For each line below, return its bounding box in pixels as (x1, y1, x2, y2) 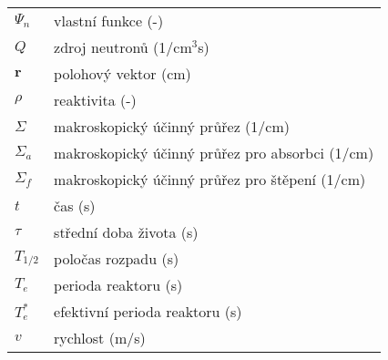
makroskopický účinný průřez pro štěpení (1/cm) (54, 169, 366, 190)
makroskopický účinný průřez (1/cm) (54, 116, 290, 137)
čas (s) (54, 195, 96, 216)
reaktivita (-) (54, 89, 137, 110)
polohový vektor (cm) (54, 63, 191, 84)
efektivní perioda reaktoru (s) (54, 301, 242, 322)
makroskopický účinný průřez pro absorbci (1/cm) (54, 142, 374, 163)
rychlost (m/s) (54, 327, 146, 348)
